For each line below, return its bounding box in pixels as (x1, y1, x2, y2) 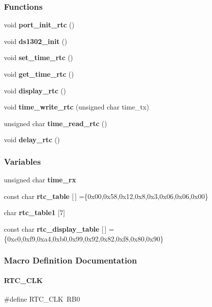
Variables (4, 155, 41, 167)
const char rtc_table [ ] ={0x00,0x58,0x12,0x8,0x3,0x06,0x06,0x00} (4, 191, 209, 201)
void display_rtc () (4, 85, 66, 95)
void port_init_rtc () (4, 20, 75, 30)
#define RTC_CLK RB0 (4, 293, 80, 304)
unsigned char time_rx (4, 175, 77, 185)
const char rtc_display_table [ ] (4, 223, 107, 234)
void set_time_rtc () (4, 52, 73, 63)
